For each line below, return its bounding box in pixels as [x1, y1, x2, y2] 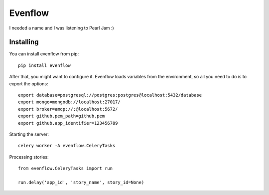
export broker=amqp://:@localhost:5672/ [18, 106, 118, 112]
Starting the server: [9, 131, 49, 137]
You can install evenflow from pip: [9, 51, 79, 57]
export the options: [9, 80, 48, 87]
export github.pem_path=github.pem [18, 113, 105, 119]
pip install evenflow [18, 62, 71, 68]
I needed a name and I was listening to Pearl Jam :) [9, 25, 114, 31]
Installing [9, 38, 39, 46]
